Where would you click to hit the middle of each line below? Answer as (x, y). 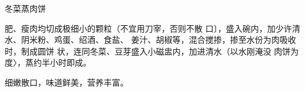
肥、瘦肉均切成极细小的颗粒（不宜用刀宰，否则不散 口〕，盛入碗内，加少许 (148, 28)
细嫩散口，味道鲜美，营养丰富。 (67, 82)
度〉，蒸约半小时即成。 (48, 62)
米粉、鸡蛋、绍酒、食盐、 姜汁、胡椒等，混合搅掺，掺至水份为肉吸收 (163, 40)
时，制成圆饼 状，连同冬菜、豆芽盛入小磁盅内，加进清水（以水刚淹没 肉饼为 (152, 51)
